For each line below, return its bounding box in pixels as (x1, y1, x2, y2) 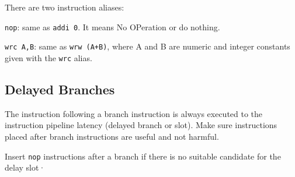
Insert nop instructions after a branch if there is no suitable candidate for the (5, 150, 281, 162)
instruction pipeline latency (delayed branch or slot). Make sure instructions (5, 119, 277, 131)
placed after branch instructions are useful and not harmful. (5, 130, 219, 142)
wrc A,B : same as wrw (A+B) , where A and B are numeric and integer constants (5, 40, 290, 52)
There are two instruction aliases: (5, 1, 124, 13)
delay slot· (5, 161, 46, 174)
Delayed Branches (5, 80, 115, 98)
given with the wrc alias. (5, 51, 92, 63)
